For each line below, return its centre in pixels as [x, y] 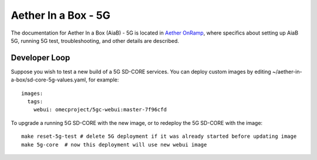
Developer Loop [41, 58]
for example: [104, 80]
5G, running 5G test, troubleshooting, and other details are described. [95, 40]
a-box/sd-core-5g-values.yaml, [49, 80]
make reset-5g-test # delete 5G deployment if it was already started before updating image [159, 137]
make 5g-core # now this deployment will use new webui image [114, 144]
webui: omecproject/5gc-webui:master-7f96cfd [100, 110]
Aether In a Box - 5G [61, 15]
